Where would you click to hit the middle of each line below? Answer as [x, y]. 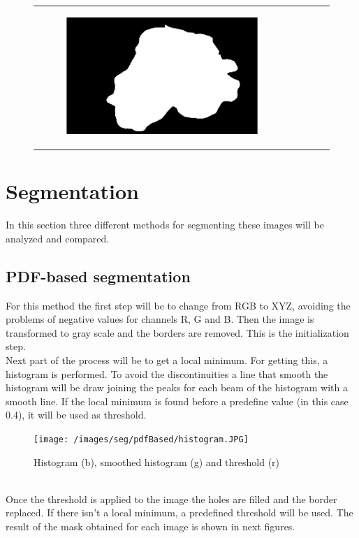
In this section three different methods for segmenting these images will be [165, 225]
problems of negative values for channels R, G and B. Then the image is [160, 319]
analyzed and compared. [58, 238]
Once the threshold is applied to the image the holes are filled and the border [171, 499]
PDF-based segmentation [98, 276]
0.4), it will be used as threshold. [76, 415]
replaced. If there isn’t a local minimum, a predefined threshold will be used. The [179, 512]
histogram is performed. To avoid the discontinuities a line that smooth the [167, 373]
